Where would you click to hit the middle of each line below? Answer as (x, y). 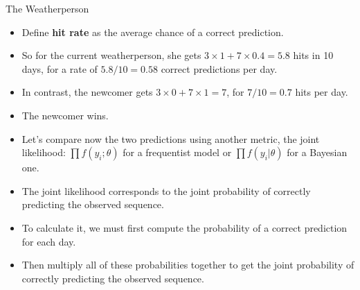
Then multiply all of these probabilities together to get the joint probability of (188, 265)
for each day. (49, 241)
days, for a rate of (60, 68)
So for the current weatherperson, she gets (111, 55)
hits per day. (322, 92)
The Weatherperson (47, 8)
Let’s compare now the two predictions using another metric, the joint (171, 138)
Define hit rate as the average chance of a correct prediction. (153, 32)
